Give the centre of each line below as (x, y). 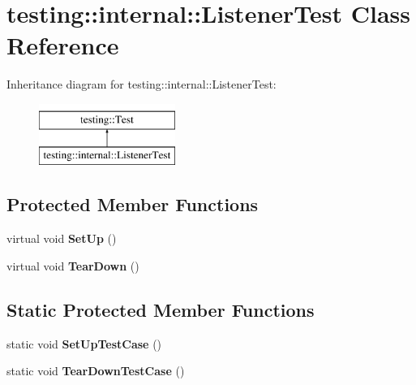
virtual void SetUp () (62, 238)
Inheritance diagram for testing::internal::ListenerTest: (142, 84)
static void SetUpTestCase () (84, 343)
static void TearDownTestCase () (96, 371)
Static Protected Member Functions (161, 309)
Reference (63, 45)
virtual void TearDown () (73, 265)
